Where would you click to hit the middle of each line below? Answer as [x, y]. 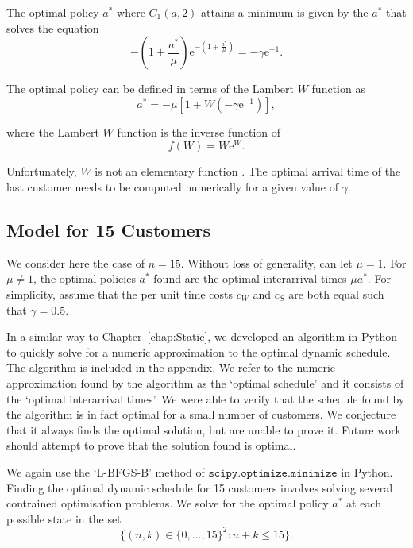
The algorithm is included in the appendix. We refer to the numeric [171, 367]
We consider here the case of [76, 262]
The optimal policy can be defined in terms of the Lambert [151, 89]
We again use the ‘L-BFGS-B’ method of [106, 471]
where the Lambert [53, 131]
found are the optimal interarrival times [250, 278]
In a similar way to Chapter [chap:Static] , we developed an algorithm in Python [202, 336]
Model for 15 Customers [109, 230]
